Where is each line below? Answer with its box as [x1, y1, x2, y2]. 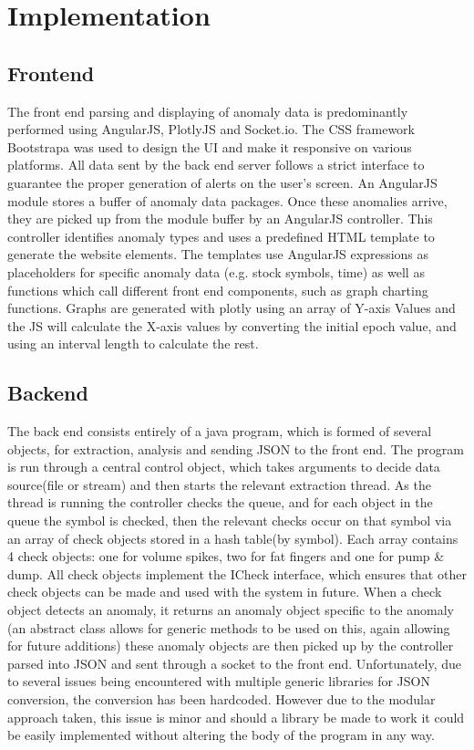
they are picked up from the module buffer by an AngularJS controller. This [7, 209, 433, 228]
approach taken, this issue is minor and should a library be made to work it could [7, 707, 465, 726]
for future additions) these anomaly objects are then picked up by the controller [7, 636, 454, 655]
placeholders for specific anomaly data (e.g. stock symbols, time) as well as [7, 262, 425, 281]
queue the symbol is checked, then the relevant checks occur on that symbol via [7, 511, 452, 530]
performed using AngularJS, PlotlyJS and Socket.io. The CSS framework [7, 120, 415, 139]
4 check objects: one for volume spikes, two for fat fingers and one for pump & [7, 547, 445, 566]
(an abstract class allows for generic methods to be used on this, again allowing [7, 618, 450, 637]
